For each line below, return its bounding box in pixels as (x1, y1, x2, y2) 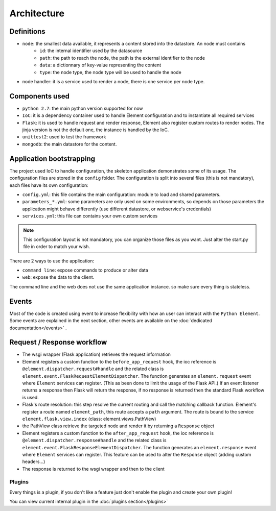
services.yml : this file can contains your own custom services (22, 213, 158, 219)
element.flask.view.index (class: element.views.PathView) (22, 416, 156, 422)
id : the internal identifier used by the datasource (39, 47, 143, 54)
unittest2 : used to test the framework (22, 134, 106, 140)
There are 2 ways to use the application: (9, 258, 95, 264)
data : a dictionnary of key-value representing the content (39, 62, 162, 68)
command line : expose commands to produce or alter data (22, 267, 148, 273)
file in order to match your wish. (23, 244, 90, 250)
